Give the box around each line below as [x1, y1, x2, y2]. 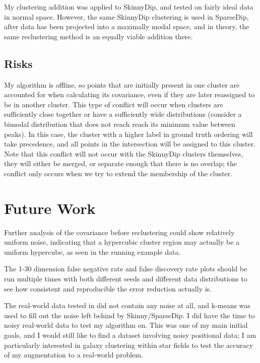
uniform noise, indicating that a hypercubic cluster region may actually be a [4, 237, 240, 247]
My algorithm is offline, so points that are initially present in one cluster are [4, 79, 240, 90]
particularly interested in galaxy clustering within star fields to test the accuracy [4, 339, 253, 350]
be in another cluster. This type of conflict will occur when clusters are [4, 99, 223, 109]
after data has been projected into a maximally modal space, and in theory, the [4, 21, 249, 32]
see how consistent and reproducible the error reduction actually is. [4, 283, 212, 294]
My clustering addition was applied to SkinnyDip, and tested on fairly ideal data [4, 2, 253, 12]
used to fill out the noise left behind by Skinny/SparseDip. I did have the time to [4, 310, 255, 320]
